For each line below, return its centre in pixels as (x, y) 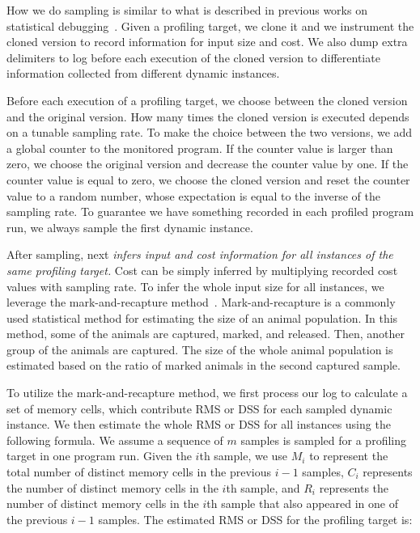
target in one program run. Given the (99, 456)
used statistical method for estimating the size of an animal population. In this (202, 317)
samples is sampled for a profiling (323, 440)
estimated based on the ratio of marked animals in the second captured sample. (204, 365)
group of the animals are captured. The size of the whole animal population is (200, 349)
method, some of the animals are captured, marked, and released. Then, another (206, 334)
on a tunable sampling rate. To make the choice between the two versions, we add (210, 132)
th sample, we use (244, 456)
